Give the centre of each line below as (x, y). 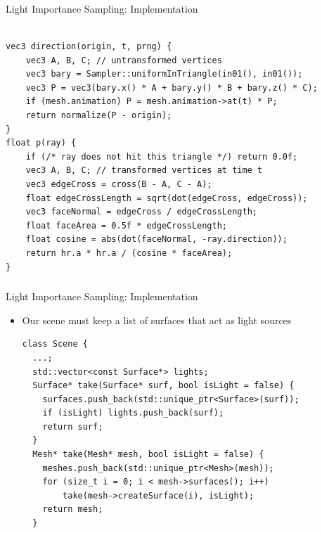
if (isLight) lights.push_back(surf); (133, 413)
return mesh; (73, 509)
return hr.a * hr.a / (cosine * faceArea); (129, 253)
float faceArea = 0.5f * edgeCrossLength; (126, 225)
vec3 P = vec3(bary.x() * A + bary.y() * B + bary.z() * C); (172, 88)
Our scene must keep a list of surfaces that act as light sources (157, 320)
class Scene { (55, 344)
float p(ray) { (41, 143)
